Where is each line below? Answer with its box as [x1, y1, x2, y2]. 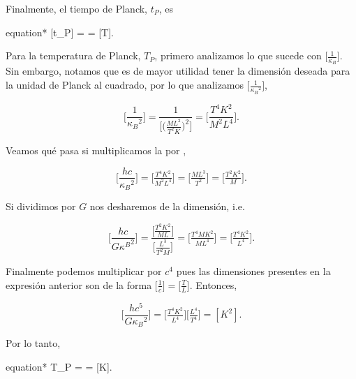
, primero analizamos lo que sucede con [154, 48, 322, 63]
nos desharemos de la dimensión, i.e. [89, 199, 245, 214]
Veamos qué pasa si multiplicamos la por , [6, 142, 186, 157]
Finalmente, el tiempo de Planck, [6, 1, 147, 15]
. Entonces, [189, 277, 237, 292]
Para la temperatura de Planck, [6, 48, 141, 63]
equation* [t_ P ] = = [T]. [6, 24, 114, 39]
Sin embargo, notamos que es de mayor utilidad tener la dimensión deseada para [6, 64, 350, 78]
